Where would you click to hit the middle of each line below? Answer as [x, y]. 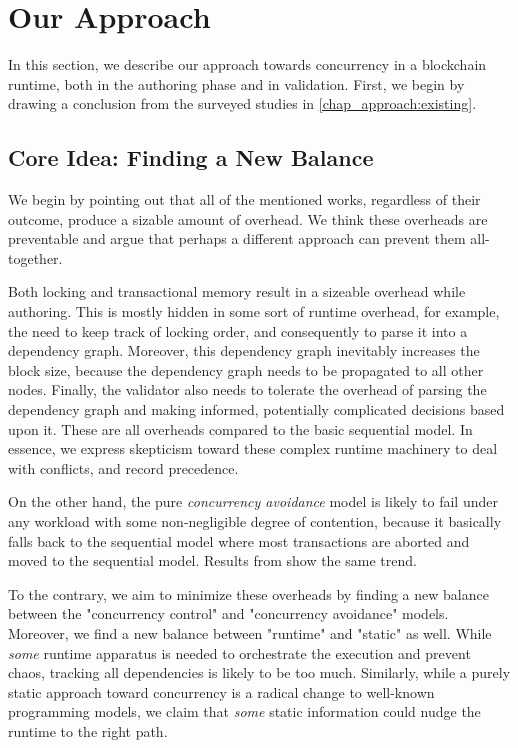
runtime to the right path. [88, 730]
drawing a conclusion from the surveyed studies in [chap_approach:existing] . [242, 103]
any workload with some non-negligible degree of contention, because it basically [255, 521]
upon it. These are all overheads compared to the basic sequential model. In [240, 428]
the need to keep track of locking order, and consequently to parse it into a [238, 330]
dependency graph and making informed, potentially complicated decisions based [256, 409]
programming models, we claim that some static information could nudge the [244, 711]
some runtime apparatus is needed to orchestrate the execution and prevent [239, 652]
